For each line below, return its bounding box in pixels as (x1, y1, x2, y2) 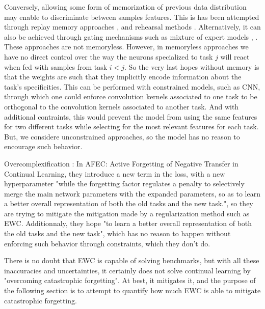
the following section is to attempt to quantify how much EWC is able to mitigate (4, 285, 261, 296)
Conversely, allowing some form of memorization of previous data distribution (4, 2, 247, 12)
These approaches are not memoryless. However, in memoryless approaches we (4, 41, 249, 52)
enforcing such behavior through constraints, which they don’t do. (4, 238, 210, 248)
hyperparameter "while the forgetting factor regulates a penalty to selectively (4, 178, 245, 189)
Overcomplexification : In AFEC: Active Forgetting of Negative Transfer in (4, 158, 238, 168)
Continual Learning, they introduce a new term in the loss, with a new (4, 168, 225, 179)
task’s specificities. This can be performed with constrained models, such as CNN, (4, 81, 260, 92)
